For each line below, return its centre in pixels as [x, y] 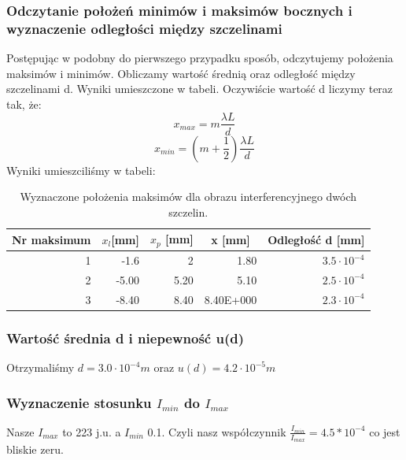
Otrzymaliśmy [41, 367]
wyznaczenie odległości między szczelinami [144, 28]
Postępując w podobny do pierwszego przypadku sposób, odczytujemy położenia [200, 58]
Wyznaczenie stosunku [79, 402]
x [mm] [231, 239]
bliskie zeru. [35, 449]
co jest [385, 431]
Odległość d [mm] [316, 239]
